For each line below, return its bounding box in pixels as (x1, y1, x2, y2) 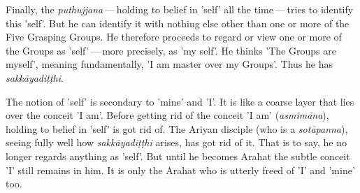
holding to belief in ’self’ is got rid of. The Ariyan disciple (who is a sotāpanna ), (6, 121, 348, 136)
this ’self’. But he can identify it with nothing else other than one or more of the (6, 15, 350, 30)
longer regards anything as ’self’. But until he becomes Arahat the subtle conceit (6, 148, 350, 163)
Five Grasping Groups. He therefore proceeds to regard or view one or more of (6, 29, 342, 44)
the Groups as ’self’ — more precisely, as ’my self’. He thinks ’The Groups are (6, 43, 336, 57)
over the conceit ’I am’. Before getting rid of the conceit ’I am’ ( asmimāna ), (6, 108, 329, 122)
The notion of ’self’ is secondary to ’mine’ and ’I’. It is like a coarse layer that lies (6, 94, 354, 108)
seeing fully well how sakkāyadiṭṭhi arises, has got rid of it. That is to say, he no (6, 135, 347, 150)
